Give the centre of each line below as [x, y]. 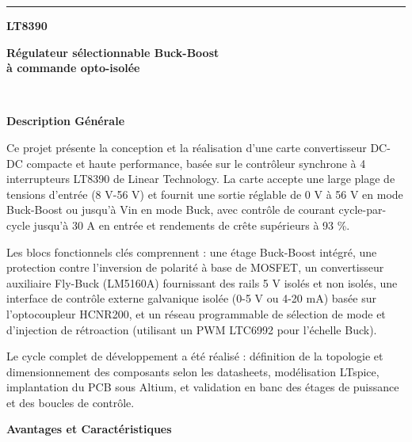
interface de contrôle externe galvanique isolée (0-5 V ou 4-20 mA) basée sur [191, 298]
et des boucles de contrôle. [71, 402]
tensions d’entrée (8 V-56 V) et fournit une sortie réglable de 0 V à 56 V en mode [205, 194]
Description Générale [66, 121]
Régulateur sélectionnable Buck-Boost [113, 52]
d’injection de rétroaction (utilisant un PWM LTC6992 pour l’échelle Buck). [192, 329]
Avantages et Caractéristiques [89, 429]
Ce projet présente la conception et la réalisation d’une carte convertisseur [187, 147]
